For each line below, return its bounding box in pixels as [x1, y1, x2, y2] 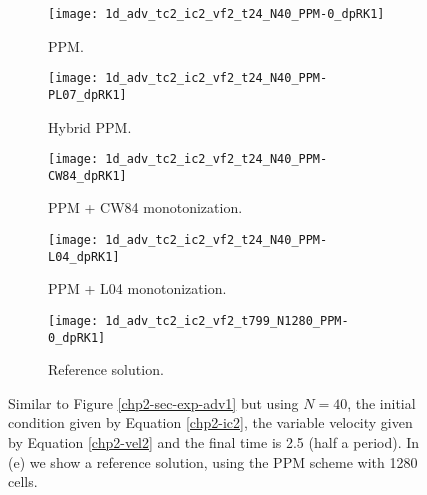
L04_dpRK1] [48, 249, 120, 264]
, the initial [347, 392, 416, 413]
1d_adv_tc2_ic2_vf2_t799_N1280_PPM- [105, 313, 349, 328]
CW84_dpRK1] [48, 168, 127, 183]
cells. [8, 471, 38, 492]
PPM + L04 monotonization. [48, 278, 227, 299]
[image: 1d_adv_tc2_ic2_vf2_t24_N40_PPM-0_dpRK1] [48, 7, 385, 21]
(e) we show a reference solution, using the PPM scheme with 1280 [8, 451, 418, 472]
